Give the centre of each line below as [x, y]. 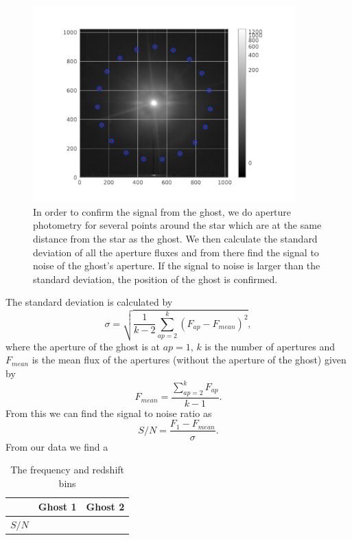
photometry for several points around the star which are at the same [177, 225]
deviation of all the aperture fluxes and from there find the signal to [176, 252]
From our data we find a [57, 446]
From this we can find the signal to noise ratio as [109, 413]
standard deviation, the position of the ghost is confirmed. [155, 279]
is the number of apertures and [270, 346]
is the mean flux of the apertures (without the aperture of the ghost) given [189, 360]
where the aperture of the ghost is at [83, 346]
